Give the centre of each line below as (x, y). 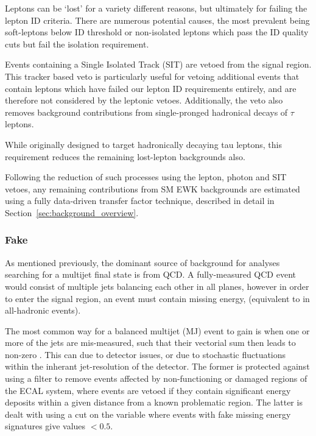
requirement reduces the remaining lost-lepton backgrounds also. (125, 156)
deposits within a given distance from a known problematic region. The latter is (154, 402)
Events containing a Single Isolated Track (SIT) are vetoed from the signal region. (158, 64)
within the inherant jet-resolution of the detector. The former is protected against (157, 366)
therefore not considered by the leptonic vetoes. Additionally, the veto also (144, 100)
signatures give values (45, 426)
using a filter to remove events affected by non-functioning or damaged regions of (156, 378)
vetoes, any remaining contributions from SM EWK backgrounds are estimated (153, 188)
